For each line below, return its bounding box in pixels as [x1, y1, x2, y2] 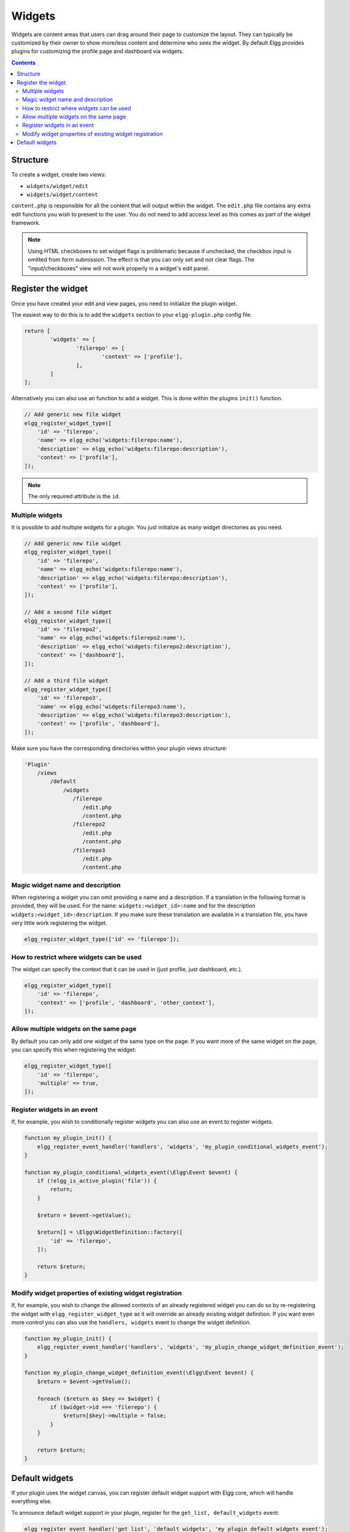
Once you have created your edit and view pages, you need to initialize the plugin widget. [11, 300, 237, 307]
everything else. [11, 1498, 52, 1505]
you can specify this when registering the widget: [11, 1046, 137, 1053]
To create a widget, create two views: [11, 171, 107, 178]
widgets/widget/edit [26, 183, 89, 189]
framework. [11, 219, 41, 227]
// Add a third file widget [24, 677, 108, 684]
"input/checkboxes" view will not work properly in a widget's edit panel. [28, 264, 210, 272]
